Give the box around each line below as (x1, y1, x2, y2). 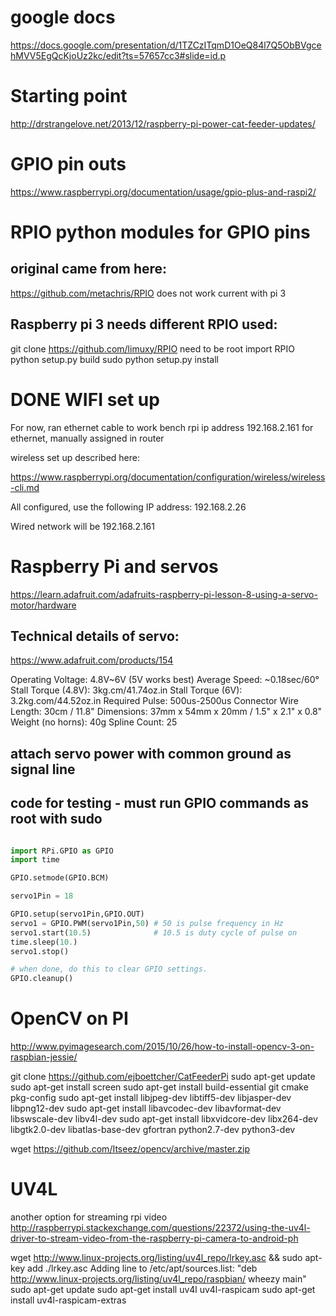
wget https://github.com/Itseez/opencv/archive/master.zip (10, 1143, 250, 1155)
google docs (10, 6, 116, 29)
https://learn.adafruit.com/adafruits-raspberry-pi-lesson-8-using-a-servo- (10, 588, 318, 600)
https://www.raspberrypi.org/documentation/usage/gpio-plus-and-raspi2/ (10, 186, 317, 198)
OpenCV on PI (10, 1007, 129, 1030)
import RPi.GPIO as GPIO (10, 846, 114, 856)
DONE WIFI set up (10, 388, 160, 411)
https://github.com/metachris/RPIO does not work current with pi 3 (10, 287, 287, 299)
